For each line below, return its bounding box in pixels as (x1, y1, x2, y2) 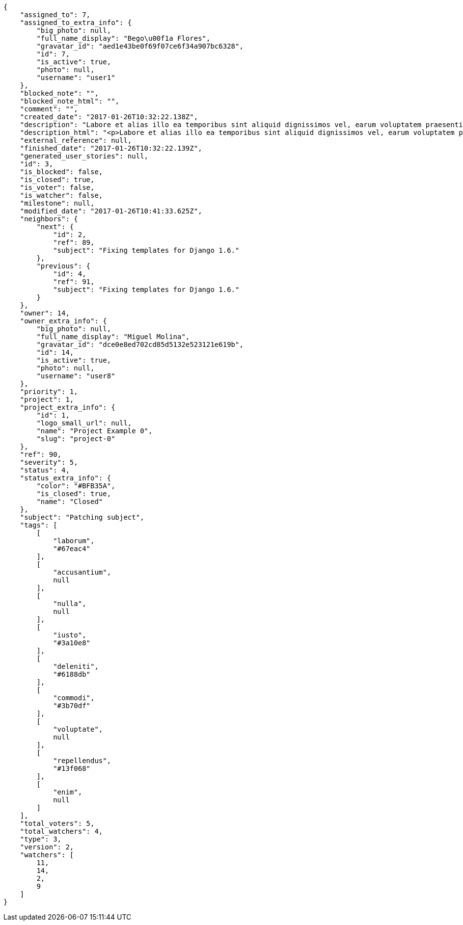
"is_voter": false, (20, 184, 95, 191)
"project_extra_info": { (20, 403, 115, 411)
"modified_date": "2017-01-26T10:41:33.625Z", (20, 207, 202, 215)
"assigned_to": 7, (20, 11, 91, 19)
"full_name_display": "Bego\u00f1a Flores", (36, 34, 211, 42)
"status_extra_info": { (20, 474, 111, 482)
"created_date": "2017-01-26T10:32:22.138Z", (20, 113, 198, 121)
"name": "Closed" (36, 498, 103, 505)
